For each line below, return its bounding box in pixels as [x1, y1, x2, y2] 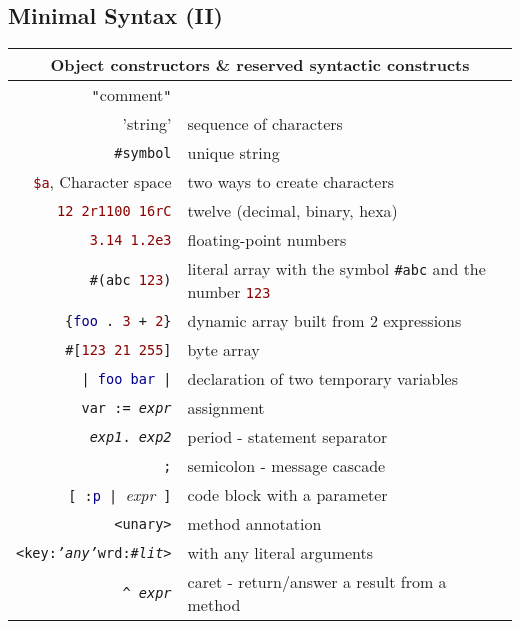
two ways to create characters [187, 170, 394, 194]
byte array [187, 338, 260, 362]
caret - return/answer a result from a [187, 570, 447, 594]
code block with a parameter [187, 483, 388, 507]
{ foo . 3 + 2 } [65, 312, 172, 329]
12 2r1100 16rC [56, 202, 172, 219]
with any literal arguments [187, 541, 374, 565]
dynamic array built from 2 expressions [187, 309, 462, 333]
